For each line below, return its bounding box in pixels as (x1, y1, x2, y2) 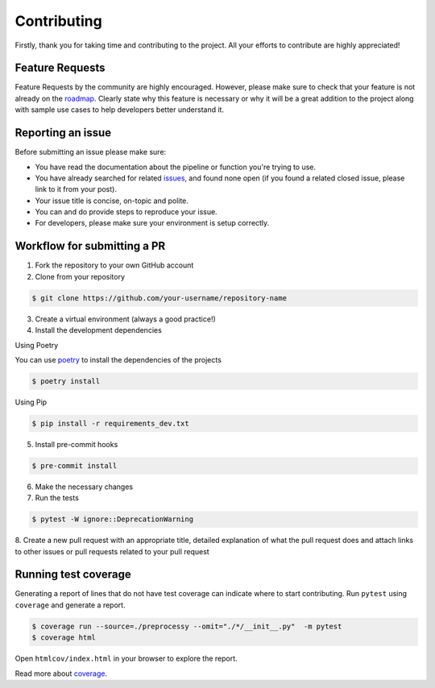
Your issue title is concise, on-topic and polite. (35, 196, 189, 205)
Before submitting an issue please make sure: (14, 147, 167, 157)
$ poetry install (31, 376, 101, 386)
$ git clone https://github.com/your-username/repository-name (31, 293, 288, 302)
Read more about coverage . (14, 669, 108, 678)
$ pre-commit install (31, 461, 118, 470)
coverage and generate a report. (14, 600, 126, 610)
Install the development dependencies (35, 325, 163, 335)
